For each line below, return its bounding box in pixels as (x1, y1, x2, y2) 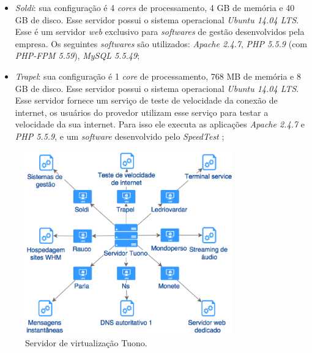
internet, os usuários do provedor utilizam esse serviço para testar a (15, 105, 269, 118)
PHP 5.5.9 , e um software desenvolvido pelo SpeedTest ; (15, 129, 225, 142)
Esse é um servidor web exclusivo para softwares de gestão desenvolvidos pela (15, 25, 305, 38)
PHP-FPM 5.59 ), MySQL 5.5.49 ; (15, 49, 140, 62)
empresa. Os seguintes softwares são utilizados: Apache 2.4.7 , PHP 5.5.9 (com (15, 37, 308, 50)
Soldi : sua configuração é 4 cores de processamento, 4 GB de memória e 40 (15, 1, 295, 13)
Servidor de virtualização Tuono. (25, 336, 147, 349)
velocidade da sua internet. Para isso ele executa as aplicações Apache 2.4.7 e (15, 118, 305, 131)
